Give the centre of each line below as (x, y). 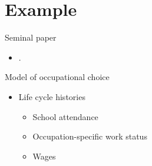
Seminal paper (31, 37)
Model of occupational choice (57, 77)
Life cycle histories (52, 96)
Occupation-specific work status (90, 136)
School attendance (65, 116)
